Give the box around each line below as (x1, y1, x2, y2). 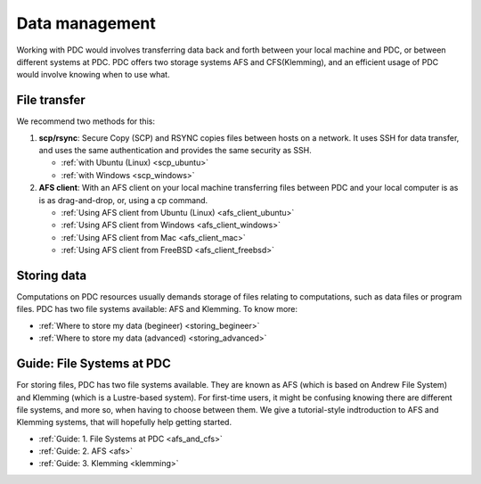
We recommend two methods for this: (16, 116, 156, 127)
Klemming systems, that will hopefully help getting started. (16, 417, 232, 428)
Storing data (16, 267, 87, 283)
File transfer (16, 93, 86, 108)
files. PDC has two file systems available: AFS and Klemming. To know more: (16, 304, 298, 315)
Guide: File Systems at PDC (16, 357, 171, 372)
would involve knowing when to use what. (16, 70, 170, 80)
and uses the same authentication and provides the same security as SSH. (38, 145, 312, 156)
